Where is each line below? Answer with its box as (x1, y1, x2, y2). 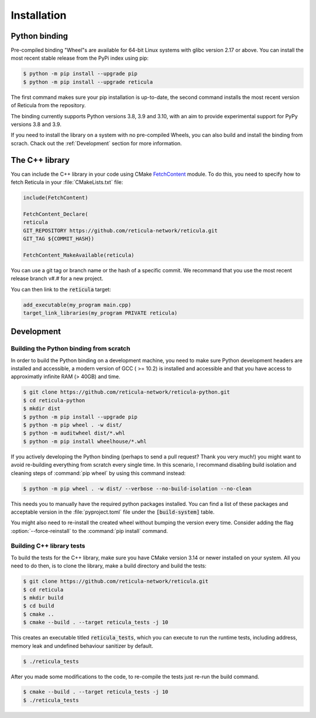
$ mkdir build (23, 594, 64, 601)
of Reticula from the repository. (11, 102, 86, 109)
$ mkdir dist (23, 405, 61, 412)
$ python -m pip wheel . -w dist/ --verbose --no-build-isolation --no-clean (23, 485, 252, 492)
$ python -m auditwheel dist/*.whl (23, 430, 125, 436)
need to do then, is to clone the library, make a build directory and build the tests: (11, 562, 207, 569)
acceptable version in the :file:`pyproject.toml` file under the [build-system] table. (11, 508, 215, 515)
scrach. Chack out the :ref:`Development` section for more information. (11, 139, 183, 146)
